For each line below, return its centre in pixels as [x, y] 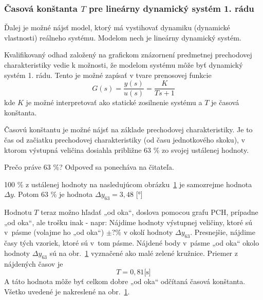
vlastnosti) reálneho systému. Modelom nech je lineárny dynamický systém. [123, 37]
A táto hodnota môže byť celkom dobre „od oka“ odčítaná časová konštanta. [125, 281]
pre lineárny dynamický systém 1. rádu [171, 8]
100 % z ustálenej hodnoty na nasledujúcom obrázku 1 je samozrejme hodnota [128, 184]
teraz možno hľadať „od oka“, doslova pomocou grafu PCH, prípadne [149, 212]
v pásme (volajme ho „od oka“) [54, 232]
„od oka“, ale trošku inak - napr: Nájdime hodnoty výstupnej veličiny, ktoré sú [128, 222]
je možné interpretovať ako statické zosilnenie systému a [114, 102]
